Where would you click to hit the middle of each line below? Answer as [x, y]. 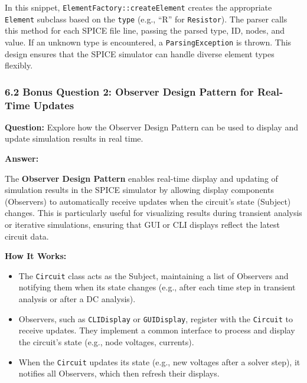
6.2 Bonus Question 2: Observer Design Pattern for [129, 91]
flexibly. [19, 65]
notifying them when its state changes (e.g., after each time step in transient [157, 287]
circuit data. [27, 236]
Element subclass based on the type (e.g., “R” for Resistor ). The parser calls [146, 19]
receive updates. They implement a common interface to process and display [157, 330]
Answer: [22, 158]
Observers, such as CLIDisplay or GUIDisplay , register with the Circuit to [156, 318]
